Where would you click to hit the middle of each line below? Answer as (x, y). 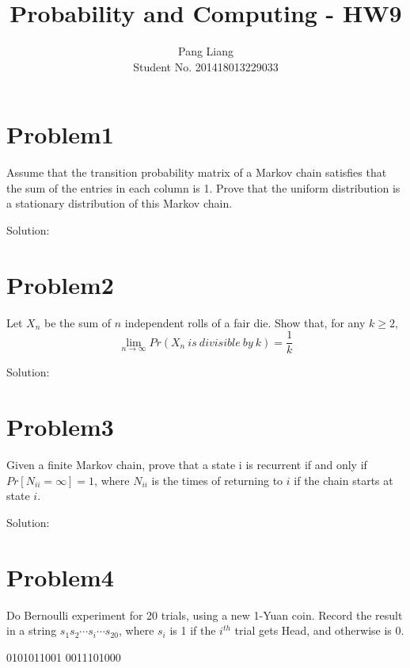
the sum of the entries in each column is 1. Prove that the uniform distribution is (203, 187)
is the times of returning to (217, 480)
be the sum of (78, 322)
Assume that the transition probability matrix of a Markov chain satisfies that (197, 172)
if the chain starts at (344, 480)
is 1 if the (193, 630)
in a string (32, 630)
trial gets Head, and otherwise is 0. (319, 630)
